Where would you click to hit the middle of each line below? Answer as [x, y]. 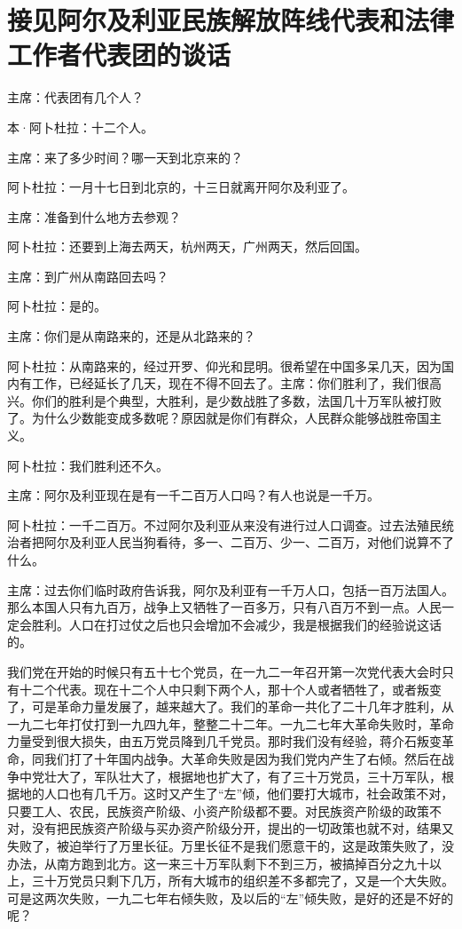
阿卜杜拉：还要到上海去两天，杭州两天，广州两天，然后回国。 [187, 246]
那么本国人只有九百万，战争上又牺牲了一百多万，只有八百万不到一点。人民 [224, 607]
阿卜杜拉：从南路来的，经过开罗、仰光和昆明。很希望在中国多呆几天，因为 [224, 365]
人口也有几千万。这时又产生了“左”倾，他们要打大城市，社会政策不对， [249, 794]
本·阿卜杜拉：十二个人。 [80, 127]
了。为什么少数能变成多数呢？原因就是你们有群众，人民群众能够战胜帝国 [218, 418]
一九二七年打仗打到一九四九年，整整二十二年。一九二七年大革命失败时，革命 [231, 723]
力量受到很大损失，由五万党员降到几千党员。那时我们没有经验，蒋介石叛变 [224, 741]
